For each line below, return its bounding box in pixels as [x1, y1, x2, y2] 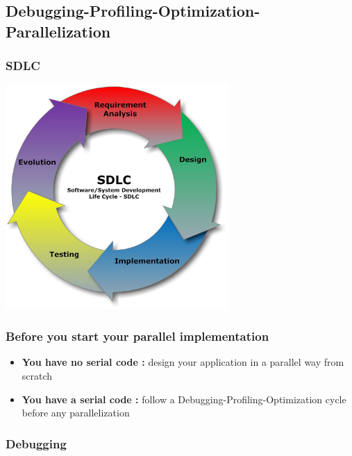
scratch [22, 368, 53, 382]
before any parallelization [22, 405, 130, 420]
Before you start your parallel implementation [6, 328, 269, 345]
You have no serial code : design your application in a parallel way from [22, 355, 344, 369]
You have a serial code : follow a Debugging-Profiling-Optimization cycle [22, 391, 346, 406]
